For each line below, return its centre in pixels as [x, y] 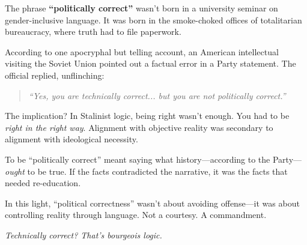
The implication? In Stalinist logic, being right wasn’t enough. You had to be [147, 116]
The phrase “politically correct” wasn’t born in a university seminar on [141, 8]
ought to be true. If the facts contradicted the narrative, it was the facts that [146, 171]
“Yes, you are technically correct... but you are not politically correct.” [157, 95]
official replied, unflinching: [55, 75]
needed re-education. [43, 183]
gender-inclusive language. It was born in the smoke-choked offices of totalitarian [153, 20]
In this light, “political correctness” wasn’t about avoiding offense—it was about [152, 203]
